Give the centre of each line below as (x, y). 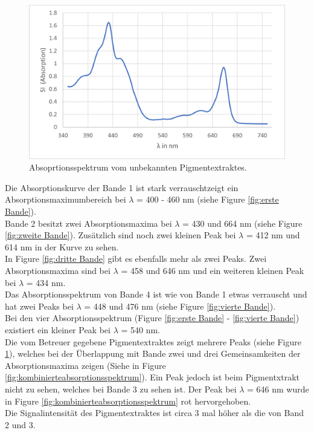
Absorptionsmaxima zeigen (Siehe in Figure (85, 365)
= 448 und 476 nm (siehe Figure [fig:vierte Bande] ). (180, 306)
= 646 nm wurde (278, 389)
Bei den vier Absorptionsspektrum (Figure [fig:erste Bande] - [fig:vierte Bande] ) (152, 318)
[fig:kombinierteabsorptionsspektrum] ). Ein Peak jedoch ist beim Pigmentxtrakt (152, 377)
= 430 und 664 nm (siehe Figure (242, 223)
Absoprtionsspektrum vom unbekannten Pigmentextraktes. (138, 167)
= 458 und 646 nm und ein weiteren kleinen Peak (213, 270)
